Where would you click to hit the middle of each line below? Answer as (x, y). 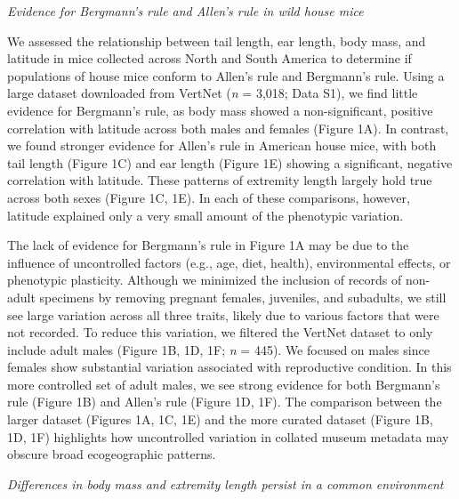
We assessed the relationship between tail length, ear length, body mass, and (217, 40)
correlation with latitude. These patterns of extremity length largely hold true (220, 180)
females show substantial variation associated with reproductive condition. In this (229, 367)
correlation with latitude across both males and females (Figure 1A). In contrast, (228, 128)
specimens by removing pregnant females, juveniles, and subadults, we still (243, 297)
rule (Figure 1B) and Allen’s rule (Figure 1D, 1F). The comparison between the (225, 402)
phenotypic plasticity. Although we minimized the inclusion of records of (205, 280)
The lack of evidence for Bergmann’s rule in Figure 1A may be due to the (208, 245)
